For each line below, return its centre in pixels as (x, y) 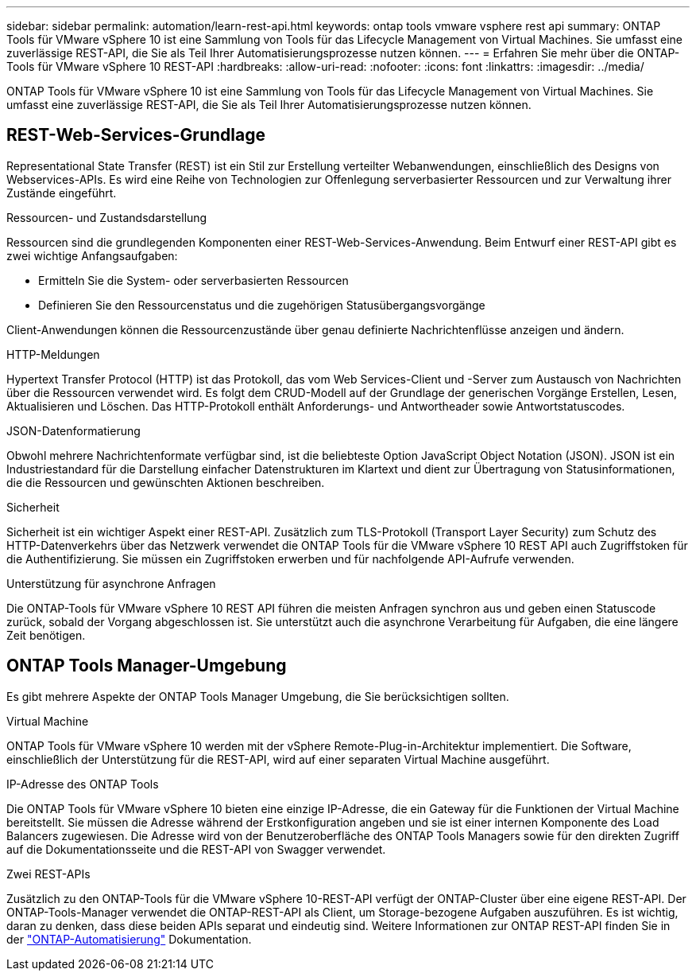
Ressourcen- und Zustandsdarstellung (107, 217)
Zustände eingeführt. (62, 193)
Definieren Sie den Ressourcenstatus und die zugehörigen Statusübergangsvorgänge (262, 305)
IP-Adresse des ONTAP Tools (83, 784)
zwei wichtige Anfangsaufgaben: (92, 255)
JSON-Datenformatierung (73, 430)
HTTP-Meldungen (53, 354)
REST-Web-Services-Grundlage (136, 135)
